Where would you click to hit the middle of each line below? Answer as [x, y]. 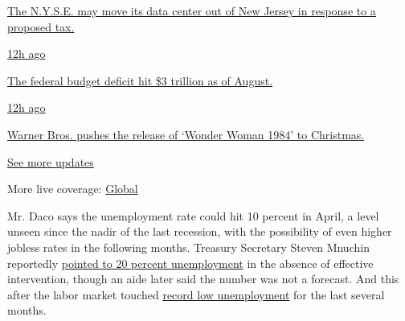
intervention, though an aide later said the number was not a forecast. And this [203, 279]
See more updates [51, 161]
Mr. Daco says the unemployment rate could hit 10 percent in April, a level [193, 215]
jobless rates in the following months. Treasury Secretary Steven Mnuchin [188, 247]
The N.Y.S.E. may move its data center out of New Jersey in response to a [192, 10]
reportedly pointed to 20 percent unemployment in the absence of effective [190, 263]
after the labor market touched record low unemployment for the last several [196, 294]
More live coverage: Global [73, 189]
